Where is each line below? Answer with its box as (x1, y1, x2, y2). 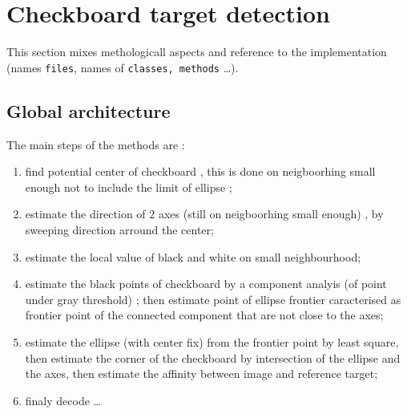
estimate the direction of (25, 205, 146, 222)
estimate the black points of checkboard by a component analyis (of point (25, 275, 387, 292)
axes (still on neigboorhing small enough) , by (158, 205, 384, 222)
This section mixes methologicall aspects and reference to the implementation (6, 43, 387, 60)
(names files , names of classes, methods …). (6, 59, 239, 75)
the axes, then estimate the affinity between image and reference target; (25, 365, 378, 382)
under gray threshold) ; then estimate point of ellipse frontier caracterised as (25, 290, 401, 307)
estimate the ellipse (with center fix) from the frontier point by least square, (25, 333, 399, 350)
